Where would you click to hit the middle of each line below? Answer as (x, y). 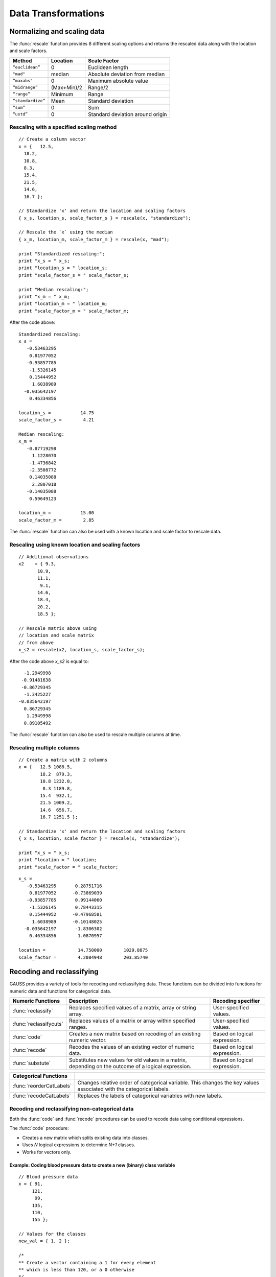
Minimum (62, 94)
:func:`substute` (32, 1063)
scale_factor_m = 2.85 (56, 520)
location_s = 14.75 (56, 413)
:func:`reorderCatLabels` (42, 1086)
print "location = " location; (58, 860)
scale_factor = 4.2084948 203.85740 (83, 957)
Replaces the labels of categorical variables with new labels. (150, 1096)
